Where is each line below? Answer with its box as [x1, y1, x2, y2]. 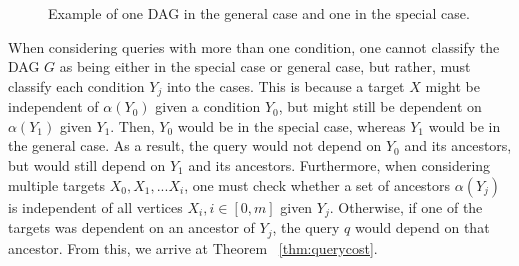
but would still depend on [8, 155, 166, 176]
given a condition [155, 96, 261, 117]
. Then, [110, 115, 155, 136]
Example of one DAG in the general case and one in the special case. [48, 3, 470, 23]
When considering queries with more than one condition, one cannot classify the [8, 36, 500, 57]
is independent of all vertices [8, 196, 183, 217]
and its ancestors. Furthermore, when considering [188, 155, 491, 176]
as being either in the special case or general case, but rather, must [59, 56, 471, 77]
